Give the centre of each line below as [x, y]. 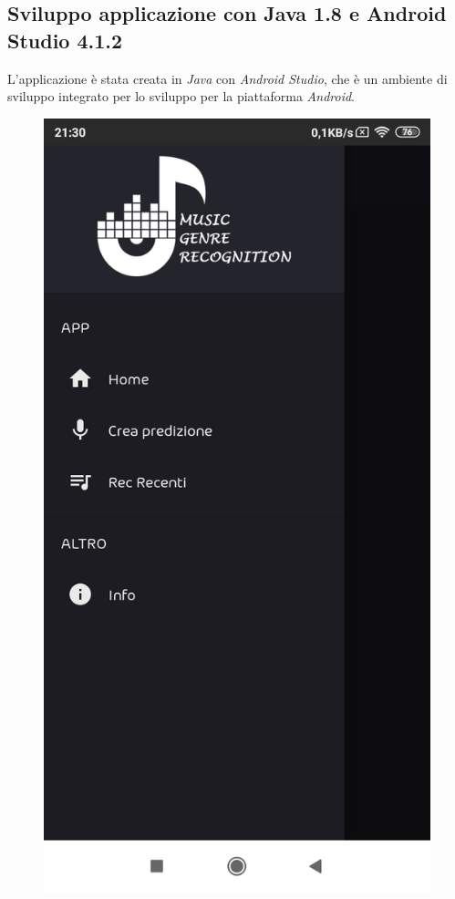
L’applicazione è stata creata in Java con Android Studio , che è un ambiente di [227, 78]
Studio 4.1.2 [65, 40]
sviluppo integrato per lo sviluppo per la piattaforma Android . [181, 96]
